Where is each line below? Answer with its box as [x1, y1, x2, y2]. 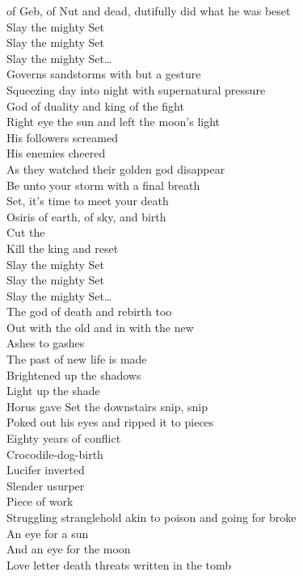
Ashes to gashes [6, 334, 85, 351]
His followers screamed [6, 128, 118, 145]
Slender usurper [6, 477, 85, 494]
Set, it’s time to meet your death [6, 192, 169, 209]
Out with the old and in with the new [6, 318, 194, 335]
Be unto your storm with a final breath [6, 176, 200, 193]
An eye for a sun [6, 524, 89, 541]
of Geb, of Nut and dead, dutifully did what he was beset [6, 2, 291, 19]
